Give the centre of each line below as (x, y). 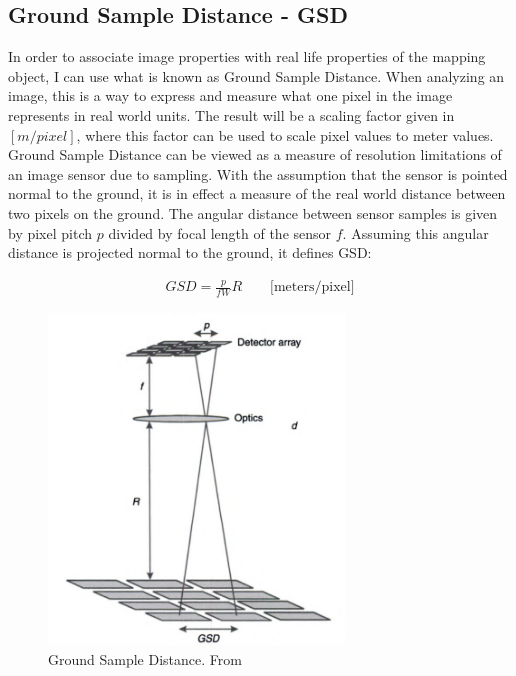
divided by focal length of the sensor (220, 232)
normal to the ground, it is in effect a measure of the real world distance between (257, 193)
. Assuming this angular (415, 232)
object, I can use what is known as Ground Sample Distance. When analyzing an (256, 75)
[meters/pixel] (312, 287)
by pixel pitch (50, 232)
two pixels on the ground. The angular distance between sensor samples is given (253, 212)
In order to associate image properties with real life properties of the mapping (247, 56)
